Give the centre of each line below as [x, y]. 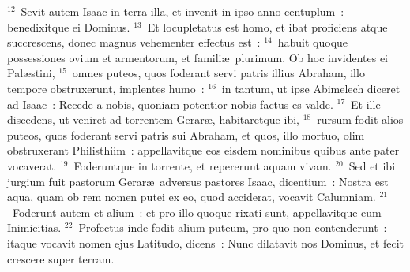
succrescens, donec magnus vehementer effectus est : [134, 42]
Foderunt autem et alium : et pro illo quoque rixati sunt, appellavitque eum [197, 212]
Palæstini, [31, 73]
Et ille [366, 104]
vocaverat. [32, 165]
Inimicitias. [34, 227]
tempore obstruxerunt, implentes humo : [106, 88]
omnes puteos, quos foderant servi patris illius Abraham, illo [218, 73]
